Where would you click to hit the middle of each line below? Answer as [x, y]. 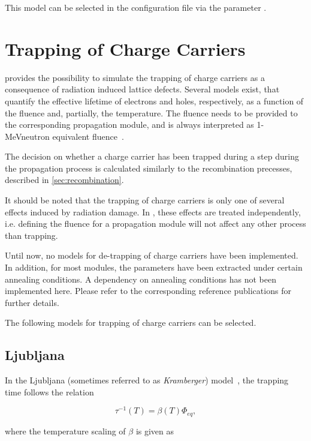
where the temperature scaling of [65, 430]
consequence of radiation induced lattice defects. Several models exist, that [142, 89]
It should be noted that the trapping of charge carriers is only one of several [145, 200]
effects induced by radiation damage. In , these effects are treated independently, [153, 211]
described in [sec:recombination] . [64, 180]
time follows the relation [49, 391]
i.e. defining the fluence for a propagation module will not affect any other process [155, 223]
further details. [32, 302]
